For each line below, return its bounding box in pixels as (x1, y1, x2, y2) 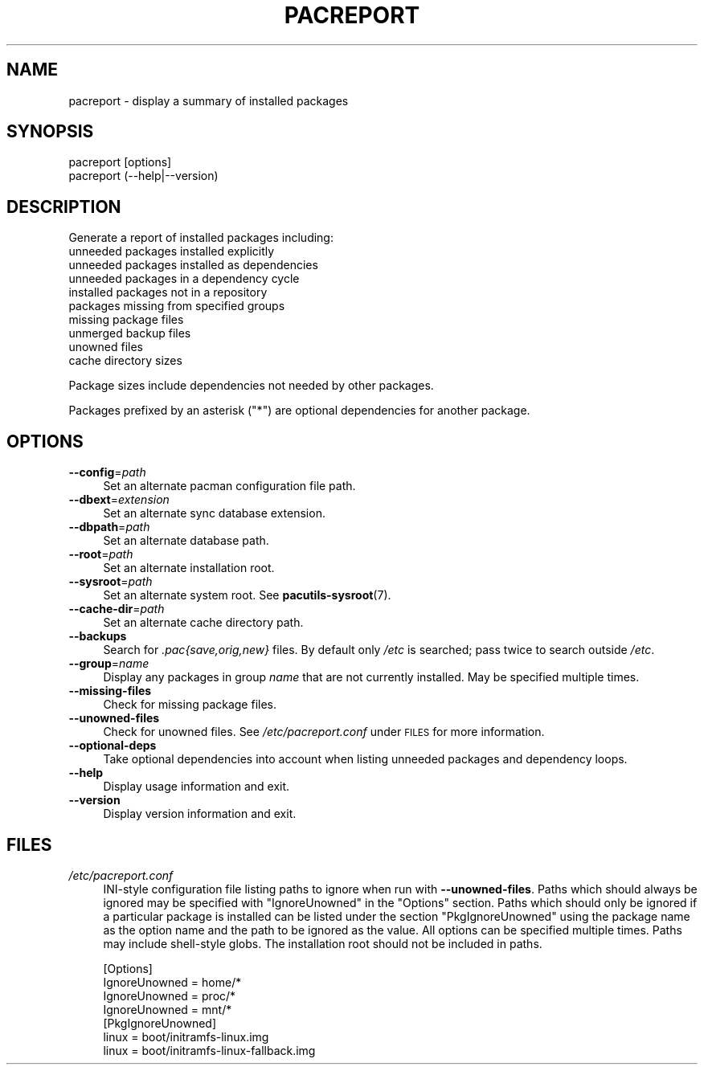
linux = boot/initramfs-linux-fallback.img (103, 1043, 316, 1057)
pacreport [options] (68, 155, 172, 170)
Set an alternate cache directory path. (103, 615, 304, 630)
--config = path (68, 465, 146, 480)
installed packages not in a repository (68, 285, 268, 300)
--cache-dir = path (68, 602, 165, 616)
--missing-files (68, 684, 152, 698)
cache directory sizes (68, 354, 182, 368)
